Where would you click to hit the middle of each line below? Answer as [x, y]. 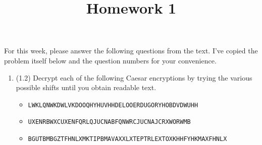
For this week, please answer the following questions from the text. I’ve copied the [131, 51]
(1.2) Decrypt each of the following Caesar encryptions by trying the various [134, 77]
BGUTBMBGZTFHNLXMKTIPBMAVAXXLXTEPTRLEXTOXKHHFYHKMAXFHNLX [127, 139]
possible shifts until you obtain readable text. [86, 87]
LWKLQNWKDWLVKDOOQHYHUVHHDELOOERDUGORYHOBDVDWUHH [113, 105]
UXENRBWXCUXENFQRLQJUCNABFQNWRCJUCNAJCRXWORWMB [109, 122]
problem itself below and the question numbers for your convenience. [110, 60]
